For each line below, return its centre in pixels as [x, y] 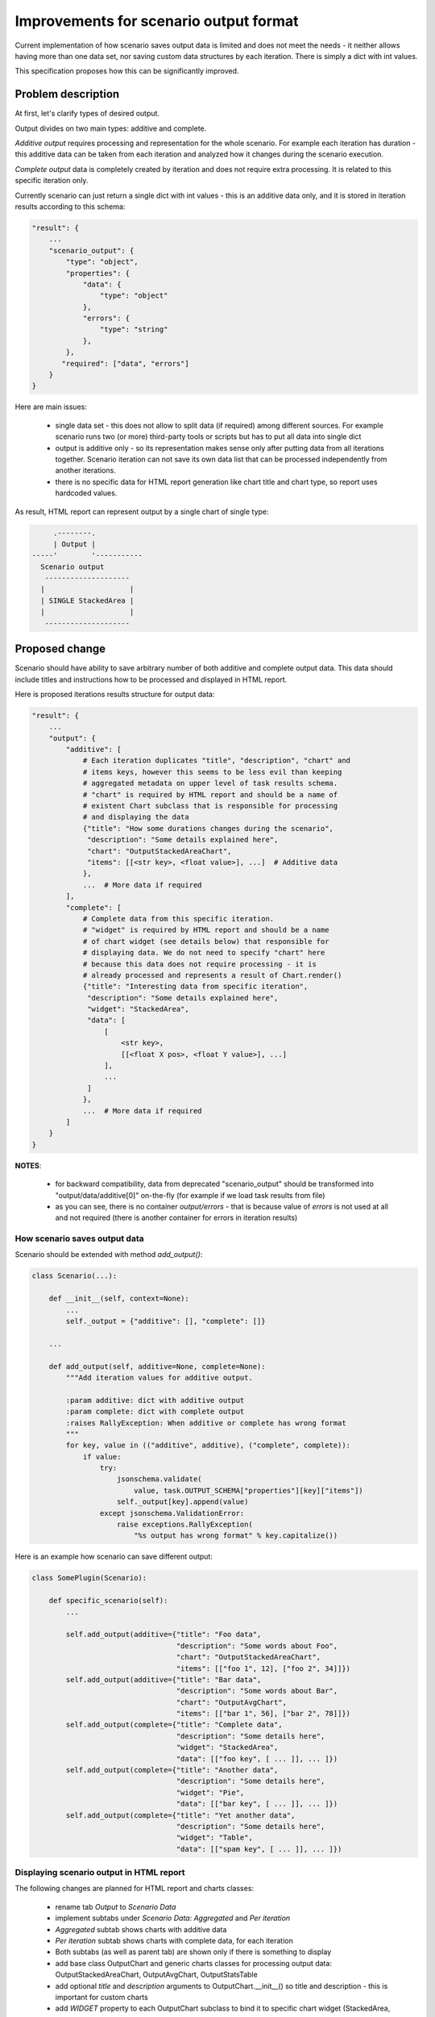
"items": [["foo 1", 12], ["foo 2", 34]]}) [263, 1668]
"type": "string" [134, 330]
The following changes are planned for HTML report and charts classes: [134, 1889]
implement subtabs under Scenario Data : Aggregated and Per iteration [173, 1918]
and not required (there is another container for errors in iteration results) [176, 1217]
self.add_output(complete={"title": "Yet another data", [180, 1815]
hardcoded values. [86, 493]
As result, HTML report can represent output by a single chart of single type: [142, 512]
